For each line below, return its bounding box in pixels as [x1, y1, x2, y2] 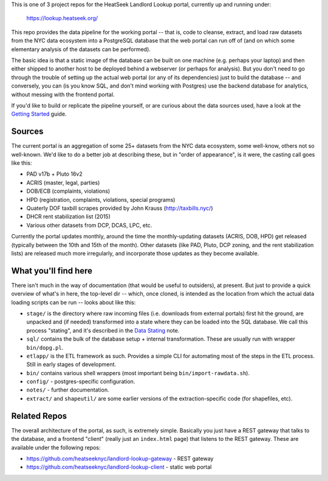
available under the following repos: [11, 444, 101, 451]
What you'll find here [11, 265, 93, 276]
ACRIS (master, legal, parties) [26, 179, 100, 186]
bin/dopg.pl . [26, 344, 64, 351]
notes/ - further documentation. [26, 386, 109, 393]
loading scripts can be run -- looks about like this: [11, 299, 136, 306]
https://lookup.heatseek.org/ [26, 15, 98, 22]
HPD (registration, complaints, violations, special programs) [26, 196, 176, 203]
